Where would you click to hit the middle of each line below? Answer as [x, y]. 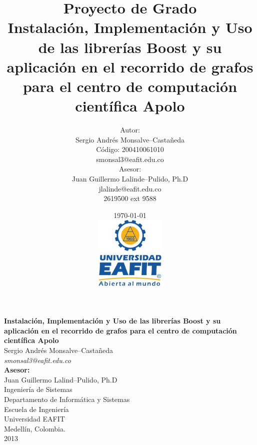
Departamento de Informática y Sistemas [67, 399]
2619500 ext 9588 [130, 198]
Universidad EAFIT [34, 419]
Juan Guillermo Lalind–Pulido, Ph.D [61, 379]
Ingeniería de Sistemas [38, 389]
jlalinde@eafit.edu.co [130, 188]
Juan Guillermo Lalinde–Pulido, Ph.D [130, 179]
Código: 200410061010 [130, 149]
